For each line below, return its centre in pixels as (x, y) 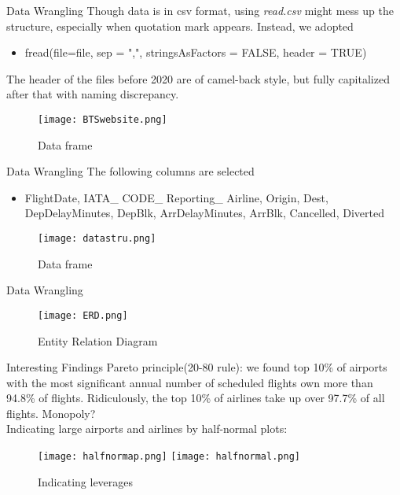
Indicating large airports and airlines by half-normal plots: (147, 429)
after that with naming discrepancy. (93, 94)
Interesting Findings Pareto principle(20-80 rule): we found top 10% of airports (197, 367)
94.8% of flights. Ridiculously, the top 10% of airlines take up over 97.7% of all (196, 398)
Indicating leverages (86, 481)
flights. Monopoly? (51, 413)
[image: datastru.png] (97, 238)
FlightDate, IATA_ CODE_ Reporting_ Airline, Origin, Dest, (176, 197)
